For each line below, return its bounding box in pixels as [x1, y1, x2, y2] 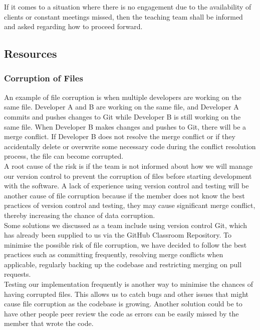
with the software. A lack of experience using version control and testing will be [4, 180, 249, 191]
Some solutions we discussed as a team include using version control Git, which [4, 219, 247, 230]
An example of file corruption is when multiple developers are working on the [4, 91, 241, 102]
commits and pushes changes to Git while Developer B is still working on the [4, 111, 241, 122]
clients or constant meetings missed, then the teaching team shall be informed [4, 11, 243, 22]
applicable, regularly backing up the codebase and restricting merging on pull [4, 259, 242, 269]
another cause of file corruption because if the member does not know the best [4, 190, 245, 200]
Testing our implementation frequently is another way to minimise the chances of [4, 279, 253, 289]
